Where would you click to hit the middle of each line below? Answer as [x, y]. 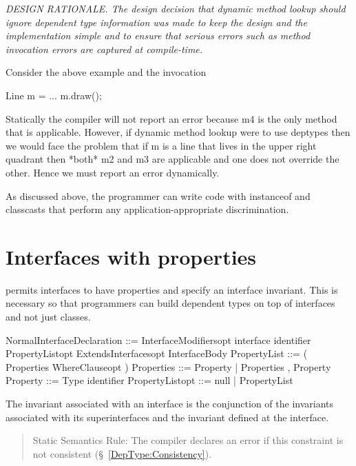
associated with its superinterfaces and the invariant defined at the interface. [167, 417]
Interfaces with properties [131, 256]
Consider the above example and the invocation [106, 72]
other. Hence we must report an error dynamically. [113, 172]
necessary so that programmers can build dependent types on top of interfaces [170, 303]
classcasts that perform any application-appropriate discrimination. [147, 209]
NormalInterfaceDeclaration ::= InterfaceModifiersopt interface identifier [158, 340]
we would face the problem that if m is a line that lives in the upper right [161, 145]
